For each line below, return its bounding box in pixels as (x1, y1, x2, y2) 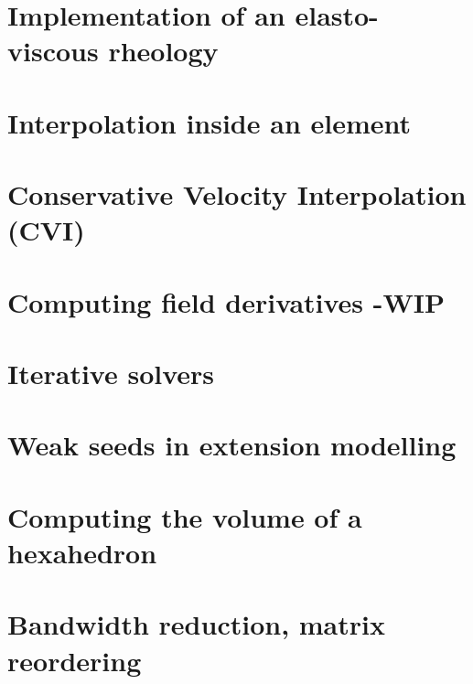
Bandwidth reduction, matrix (7, 605, 385, 643)
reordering (7, 641, 142, 679)
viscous (7, 32, 99, 69)
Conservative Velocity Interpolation (7, 176, 467, 213)
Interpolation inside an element (7, 103, 412, 141)
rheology (108, 32, 219, 69)
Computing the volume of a (7, 497, 362, 535)
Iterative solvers (7, 355, 215, 392)
